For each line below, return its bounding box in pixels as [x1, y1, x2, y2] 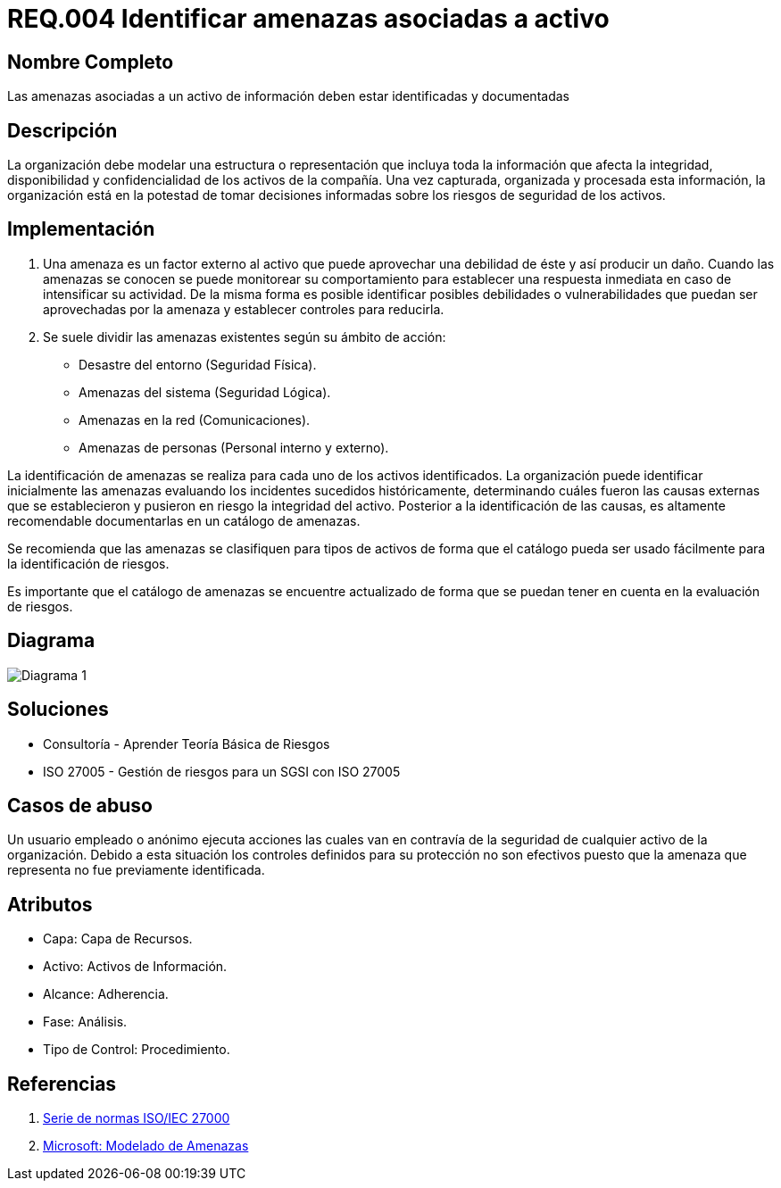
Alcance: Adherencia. [43, 986, 169, 1002]
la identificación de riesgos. [7, 555, 170, 571]
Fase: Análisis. [43, 1014, 128, 1030]
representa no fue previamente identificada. [7, 862, 265, 878]
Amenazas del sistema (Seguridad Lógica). [79, 384, 331, 400]
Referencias [7, 1072, 117, 1095]
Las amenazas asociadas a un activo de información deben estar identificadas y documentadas [7, 88, 569, 104]
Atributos [7, 893, 93, 916]
